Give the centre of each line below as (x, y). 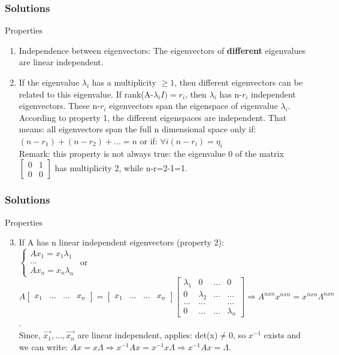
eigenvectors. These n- (59, 106)
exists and (282, 335)
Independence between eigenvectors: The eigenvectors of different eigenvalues (162, 50)
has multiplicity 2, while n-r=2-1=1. (121, 168)
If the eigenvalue (49, 82)
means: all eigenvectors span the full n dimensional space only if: (137, 129)
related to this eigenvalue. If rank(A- (86, 94)
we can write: (43, 346)
